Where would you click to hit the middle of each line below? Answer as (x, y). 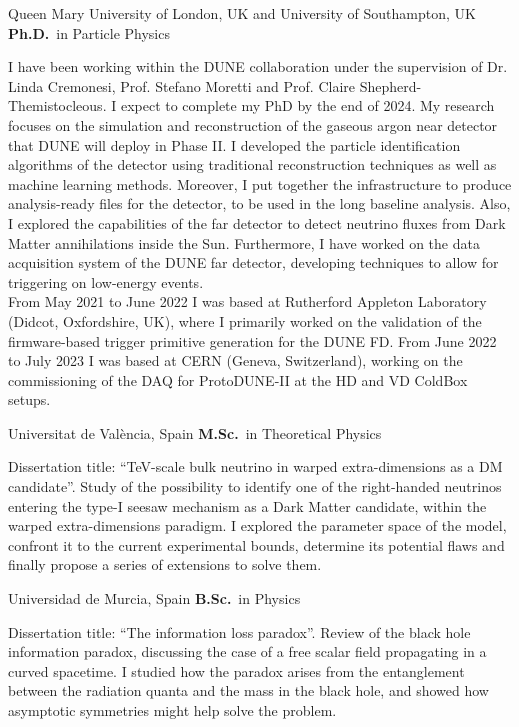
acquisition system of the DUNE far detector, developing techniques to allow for (253, 262)
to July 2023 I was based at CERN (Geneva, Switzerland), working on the (235, 360)
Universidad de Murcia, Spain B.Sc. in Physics (154, 598)
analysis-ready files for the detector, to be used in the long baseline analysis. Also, (259, 203)
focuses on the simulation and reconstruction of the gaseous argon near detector (253, 124)
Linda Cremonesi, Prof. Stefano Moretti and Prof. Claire (182, 85)
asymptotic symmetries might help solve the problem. (172, 710)
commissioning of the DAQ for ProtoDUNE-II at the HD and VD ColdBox (238, 379)
